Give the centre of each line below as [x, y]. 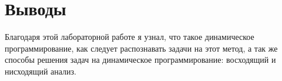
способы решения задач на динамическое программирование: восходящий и [140, 60]
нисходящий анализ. [41, 71]
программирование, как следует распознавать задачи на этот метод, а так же [141, 48]
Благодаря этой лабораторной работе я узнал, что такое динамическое [130, 37]
